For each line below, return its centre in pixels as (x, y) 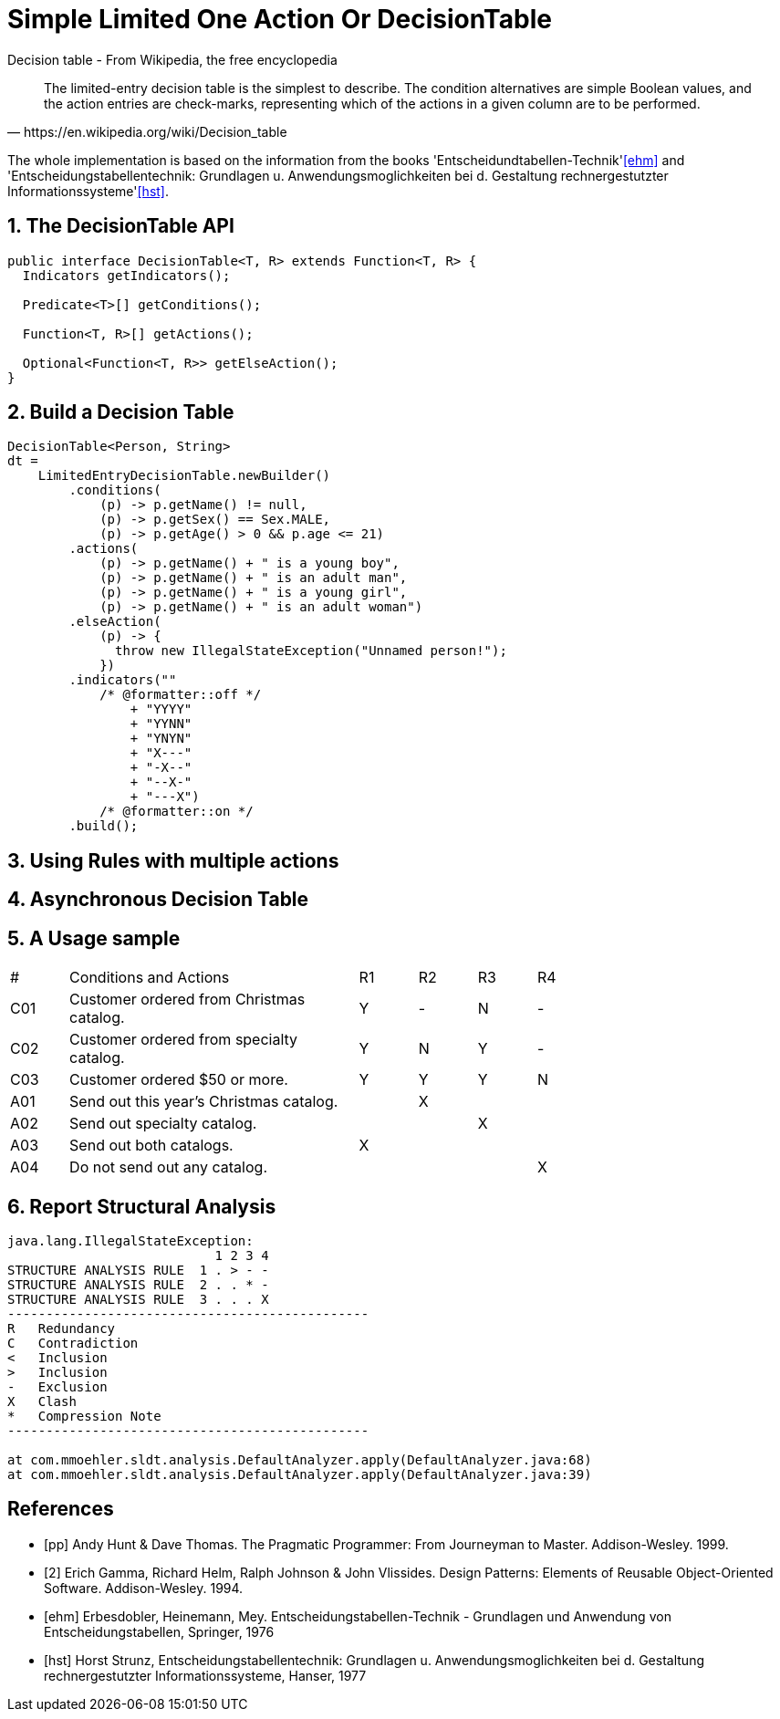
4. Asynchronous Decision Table (158, 900)
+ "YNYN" (161, 739)
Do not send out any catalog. (168, 1167)
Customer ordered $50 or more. (179, 1080)
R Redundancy (62, 1328)
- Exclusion (57, 1386)
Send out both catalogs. (151, 1146)
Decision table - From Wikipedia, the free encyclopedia (172, 59)
